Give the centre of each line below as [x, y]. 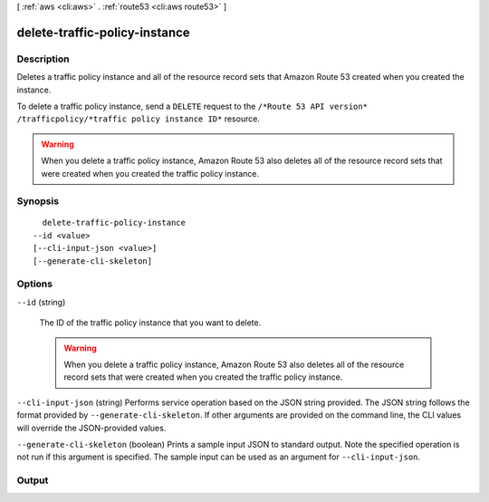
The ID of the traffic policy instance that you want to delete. [150, 323]
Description [43, 59]
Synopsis [38, 201]
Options [35, 284]
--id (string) [41, 302]
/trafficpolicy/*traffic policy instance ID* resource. [138, 119]
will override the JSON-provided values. [91, 428]
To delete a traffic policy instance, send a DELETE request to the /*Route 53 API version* [192, 106]
